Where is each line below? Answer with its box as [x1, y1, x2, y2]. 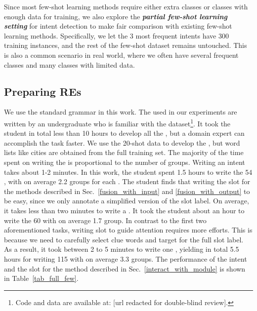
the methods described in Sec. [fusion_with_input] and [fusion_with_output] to [4, 186, 250, 196]
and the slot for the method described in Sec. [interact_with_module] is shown [4, 263, 246, 273]
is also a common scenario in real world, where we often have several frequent [4, 49, 239, 60]
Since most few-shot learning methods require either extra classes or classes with [4, 1, 248, 11]
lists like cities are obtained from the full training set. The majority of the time [4, 147, 244, 157]
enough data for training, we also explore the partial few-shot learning [4, 11, 228, 21]
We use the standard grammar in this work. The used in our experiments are [4, 107, 237, 117]
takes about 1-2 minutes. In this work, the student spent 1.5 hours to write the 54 [4, 166, 253, 177]
